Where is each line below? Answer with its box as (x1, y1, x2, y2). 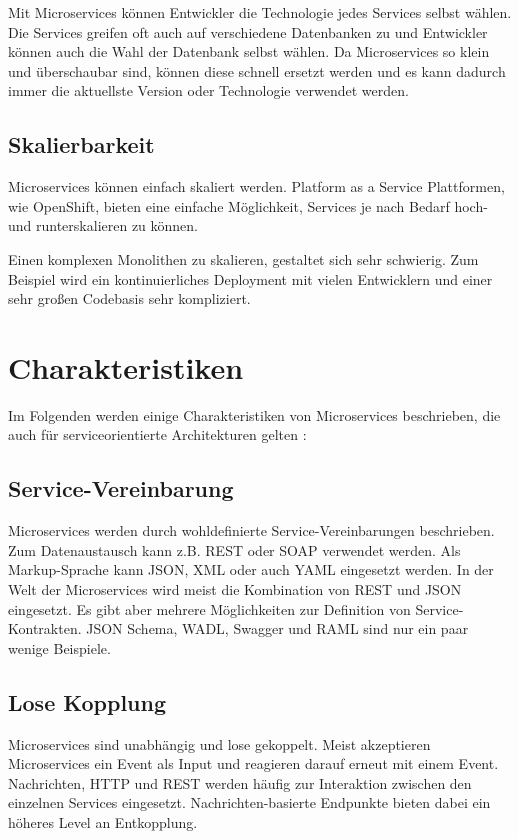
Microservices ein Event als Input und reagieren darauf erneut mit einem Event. (8, 753, 499, 774)
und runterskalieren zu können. (8, 215, 199, 236)
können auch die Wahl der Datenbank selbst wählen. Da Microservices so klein (8, 41, 490, 62)
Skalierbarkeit (8, 129, 155, 160)
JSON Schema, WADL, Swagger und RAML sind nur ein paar (86, 618, 469, 639)
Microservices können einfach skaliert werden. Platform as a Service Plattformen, (8, 176, 505, 197)
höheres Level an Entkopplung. (8, 811, 198, 832)
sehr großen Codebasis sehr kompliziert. (8, 288, 251, 309)
